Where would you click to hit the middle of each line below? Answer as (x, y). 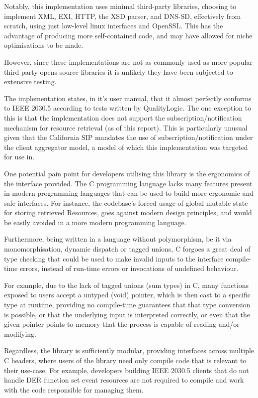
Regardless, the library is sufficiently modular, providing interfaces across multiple (129, 350)
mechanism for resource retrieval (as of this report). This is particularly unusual (126, 127)
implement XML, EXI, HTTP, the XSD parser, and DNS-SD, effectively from (123, 16)
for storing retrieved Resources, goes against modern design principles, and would (128, 212)
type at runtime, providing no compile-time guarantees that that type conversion (127, 305)
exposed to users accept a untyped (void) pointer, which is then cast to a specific (127, 295)
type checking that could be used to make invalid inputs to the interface (114, 258)
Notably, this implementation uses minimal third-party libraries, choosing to (120, 6)
